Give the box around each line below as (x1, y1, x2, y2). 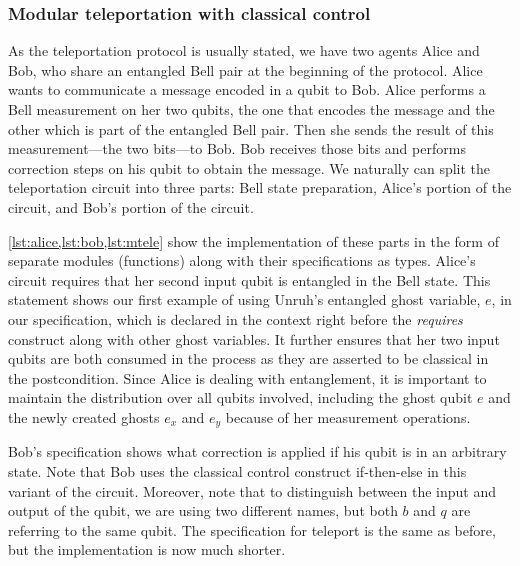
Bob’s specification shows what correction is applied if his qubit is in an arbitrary (8, 441, 507, 462)
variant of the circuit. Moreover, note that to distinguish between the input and (8, 480, 497, 501)
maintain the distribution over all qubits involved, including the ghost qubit (8, 387, 473, 408)
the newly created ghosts (8, 406, 160, 427)
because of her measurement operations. (225, 406, 471, 427)
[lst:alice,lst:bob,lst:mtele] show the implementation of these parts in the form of (8, 230, 499, 251)
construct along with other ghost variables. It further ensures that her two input (8, 328, 500, 349)
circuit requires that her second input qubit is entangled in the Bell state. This (8, 269, 491, 290)
